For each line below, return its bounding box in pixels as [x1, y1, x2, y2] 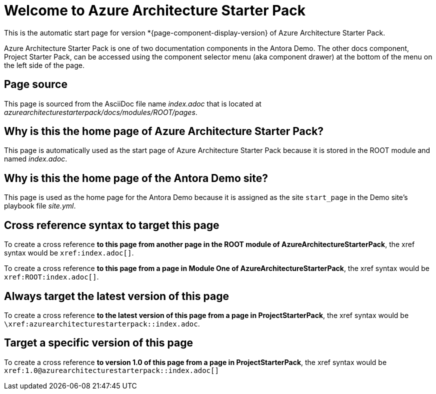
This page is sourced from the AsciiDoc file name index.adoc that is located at [4, 99, 261, 108]
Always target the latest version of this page [4, 289, 229, 302]
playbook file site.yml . [4, 201, 76, 210]
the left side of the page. [4, 60, 85, 69]
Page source [4, 78, 67, 91]
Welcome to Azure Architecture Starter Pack [4, 2, 305, 19]
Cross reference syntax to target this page [4, 218, 219, 231]
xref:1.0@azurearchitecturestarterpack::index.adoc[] [4, 366, 219, 374]
